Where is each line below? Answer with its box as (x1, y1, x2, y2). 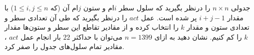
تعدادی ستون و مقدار (186, 22, 250, 32)
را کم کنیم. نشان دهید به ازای (154, 31, 242, 42)
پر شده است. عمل (141, 12, 197, 22)
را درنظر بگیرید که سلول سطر (119, 2, 211, 12)
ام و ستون (83, 2, 114, 12)
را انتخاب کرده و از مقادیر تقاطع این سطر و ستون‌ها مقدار (4, 22, 179, 32)
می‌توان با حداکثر (72, 31, 123, 42)
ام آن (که (50, 2, 79, 12)
